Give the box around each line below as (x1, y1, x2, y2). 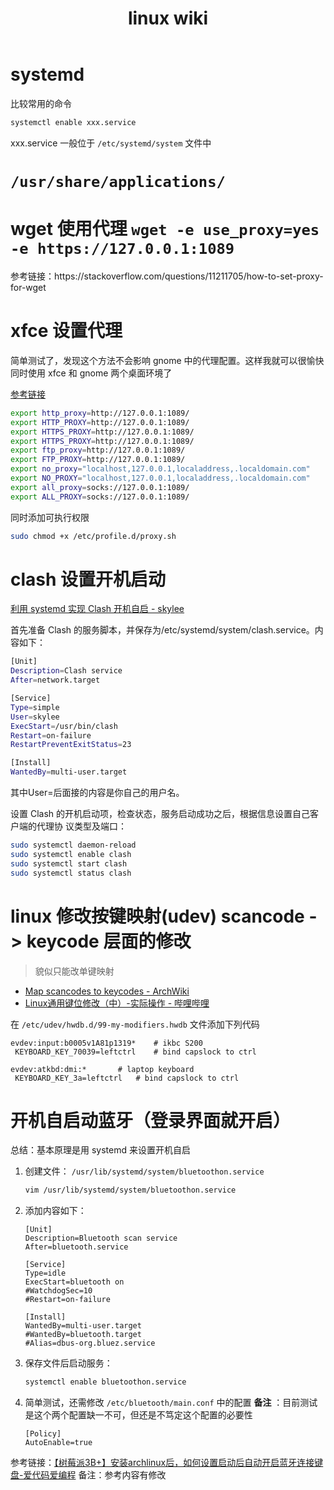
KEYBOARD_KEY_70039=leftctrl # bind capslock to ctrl (14, 1047, 257, 1057)
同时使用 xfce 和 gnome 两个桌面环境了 (10, 367, 173, 379)
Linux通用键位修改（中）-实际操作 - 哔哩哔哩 (24, 997, 210, 1009)
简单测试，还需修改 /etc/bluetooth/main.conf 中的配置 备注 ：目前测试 (24, 1397, 318, 1409)
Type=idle (24, 1268, 67, 1279)
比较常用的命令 (10, 97, 72, 109)
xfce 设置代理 (10, 320, 123, 342)
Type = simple (10, 702, 60, 712)
